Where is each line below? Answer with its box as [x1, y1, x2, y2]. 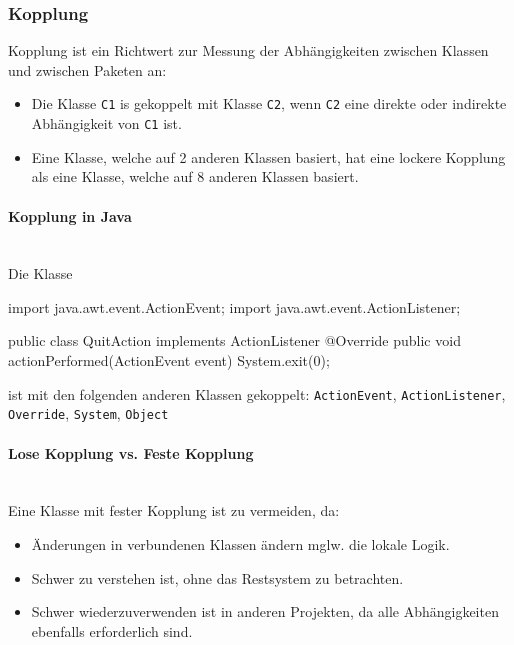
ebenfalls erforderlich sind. [31, 620, 193, 641]
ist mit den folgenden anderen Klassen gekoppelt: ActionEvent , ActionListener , [8, 383, 506, 404]
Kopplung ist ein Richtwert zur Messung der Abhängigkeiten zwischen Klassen [8, 40, 489, 61]
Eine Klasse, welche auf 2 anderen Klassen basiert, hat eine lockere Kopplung [31, 146, 506, 167]
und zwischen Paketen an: [8, 59, 167, 80]
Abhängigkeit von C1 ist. [31, 113, 182, 134]
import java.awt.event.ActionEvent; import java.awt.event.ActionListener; [8, 296, 461, 317]
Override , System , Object [8, 403, 169, 424]
